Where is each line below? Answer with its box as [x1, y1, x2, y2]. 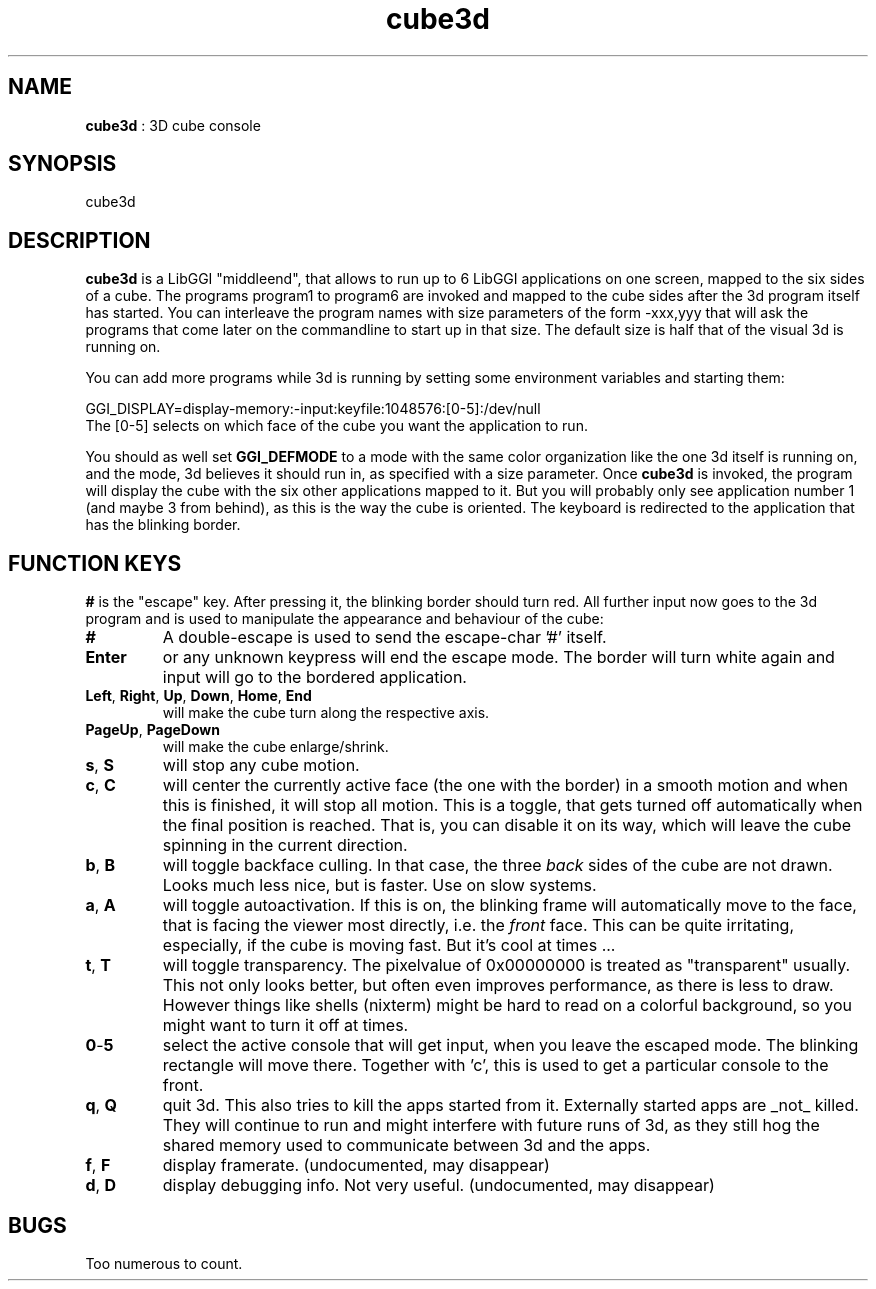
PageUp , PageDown [85, 721, 220, 739]
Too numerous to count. [85, 1254, 243, 1272]
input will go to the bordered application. [162, 667, 467, 688]
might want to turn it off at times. [162, 1015, 409, 1036]
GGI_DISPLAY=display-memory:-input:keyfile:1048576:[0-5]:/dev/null [85, 400, 541, 418]
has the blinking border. [85, 516, 241, 534]
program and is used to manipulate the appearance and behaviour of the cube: [85, 610, 604, 628]
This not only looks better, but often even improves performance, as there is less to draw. [162, 975, 834, 996]
